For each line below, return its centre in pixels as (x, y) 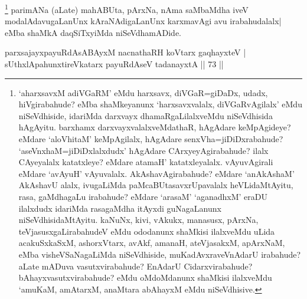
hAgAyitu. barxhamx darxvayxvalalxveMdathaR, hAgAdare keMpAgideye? (155, 127)
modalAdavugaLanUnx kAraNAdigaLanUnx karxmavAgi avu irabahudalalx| (143, 21)
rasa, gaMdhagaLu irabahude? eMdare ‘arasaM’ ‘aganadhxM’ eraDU (143, 196)
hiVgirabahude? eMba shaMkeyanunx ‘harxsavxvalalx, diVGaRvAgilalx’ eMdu (160, 104)
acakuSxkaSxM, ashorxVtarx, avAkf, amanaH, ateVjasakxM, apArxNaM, (152, 243)
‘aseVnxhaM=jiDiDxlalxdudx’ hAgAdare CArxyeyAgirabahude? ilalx (143, 150)
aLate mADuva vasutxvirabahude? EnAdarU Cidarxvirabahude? (135, 266)
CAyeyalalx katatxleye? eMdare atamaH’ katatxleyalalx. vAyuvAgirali (146, 162)
